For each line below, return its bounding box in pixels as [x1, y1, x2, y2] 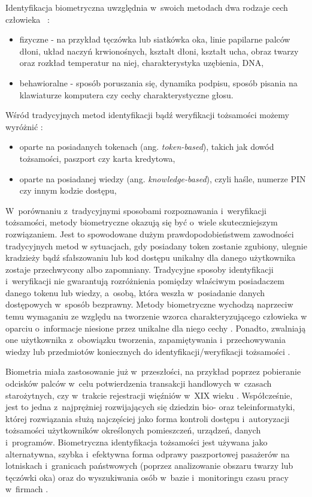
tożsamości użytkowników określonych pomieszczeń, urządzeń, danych [5, 424, 261, 436]
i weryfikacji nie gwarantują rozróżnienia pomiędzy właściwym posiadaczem [5, 275, 284, 287]
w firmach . [5, 483, 49, 495]
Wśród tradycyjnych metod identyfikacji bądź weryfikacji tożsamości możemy [5, 109, 289, 121]
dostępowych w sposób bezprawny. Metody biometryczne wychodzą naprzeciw [5, 298, 293, 311]
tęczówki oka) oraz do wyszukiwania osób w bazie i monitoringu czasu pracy [5, 471, 289, 483]
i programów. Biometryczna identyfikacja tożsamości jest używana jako [5, 436, 268, 448]
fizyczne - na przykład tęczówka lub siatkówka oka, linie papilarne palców [19, 33, 290, 46]
